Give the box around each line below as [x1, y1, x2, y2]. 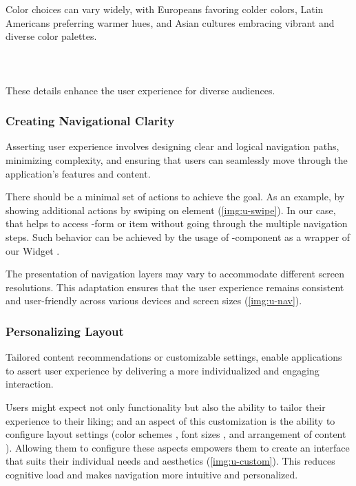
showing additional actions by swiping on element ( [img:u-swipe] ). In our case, [6, 202, 336, 217]
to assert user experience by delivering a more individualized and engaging [6, 363, 320, 377]
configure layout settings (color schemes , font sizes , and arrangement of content [6, 427, 346, 441]
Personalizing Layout [6, 322, 124, 339]
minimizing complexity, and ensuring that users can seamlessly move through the [6, 152, 348, 167]
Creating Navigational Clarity [6, 112, 175, 129]
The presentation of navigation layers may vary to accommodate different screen [6, 266, 344, 281]
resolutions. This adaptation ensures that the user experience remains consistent [6, 279, 344, 294]
